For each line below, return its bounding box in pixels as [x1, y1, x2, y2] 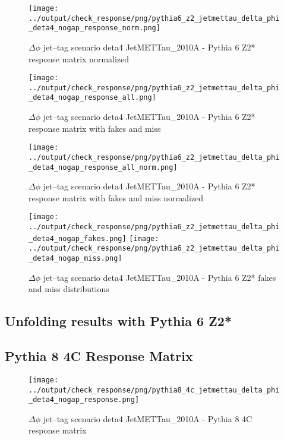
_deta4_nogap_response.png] [29, 395, 140, 404]
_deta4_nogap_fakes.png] [29, 234, 127, 243]
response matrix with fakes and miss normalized [29, 191, 204, 204]
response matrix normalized [29, 52, 130, 65]
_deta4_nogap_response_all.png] [29, 93, 156, 102]
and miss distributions [29, 283, 109, 295]
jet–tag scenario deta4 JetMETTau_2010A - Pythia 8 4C [43, 412, 253, 425]
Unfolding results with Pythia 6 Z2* [5, 312, 232, 330]
